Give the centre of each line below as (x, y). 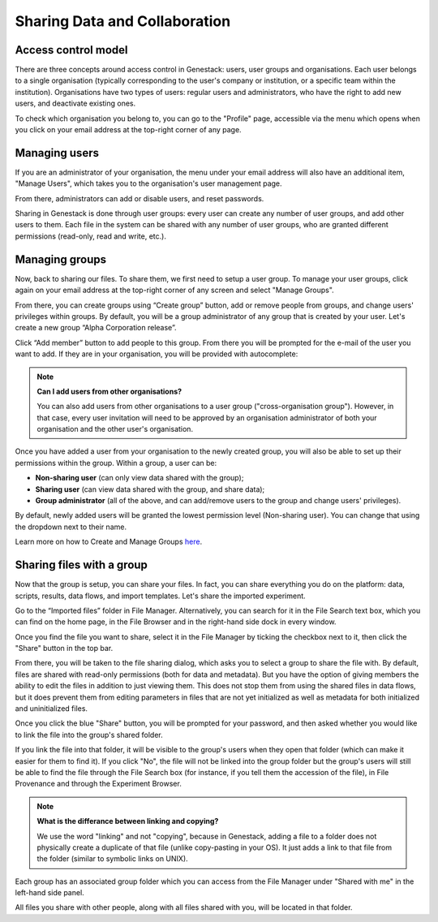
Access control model (71, 50)
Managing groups (61, 259)
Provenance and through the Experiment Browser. (98, 784)
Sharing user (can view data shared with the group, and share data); (150, 489)
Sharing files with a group (81, 565)
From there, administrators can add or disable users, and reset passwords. (140, 198)
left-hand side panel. (49, 893)
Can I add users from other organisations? (109, 391)
